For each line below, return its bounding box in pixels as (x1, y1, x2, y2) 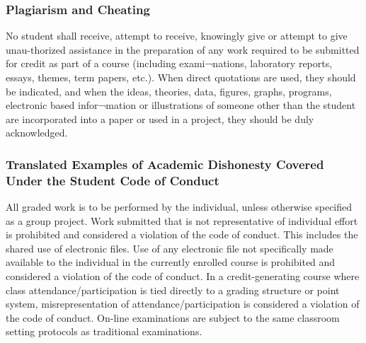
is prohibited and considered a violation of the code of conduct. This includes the (6, 227, 358, 242)
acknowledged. (6, 125, 68, 140)
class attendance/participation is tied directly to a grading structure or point (6, 282, 340, 297)
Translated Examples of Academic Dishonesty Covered (6, 155, 324, 173)
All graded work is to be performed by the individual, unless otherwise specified (6, 199, 353, 214)
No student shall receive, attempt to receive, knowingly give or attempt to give (6, 28, 348, 43)
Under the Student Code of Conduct (6, 171, 219, 189)
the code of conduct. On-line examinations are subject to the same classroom (6, 310, 340, 325)
